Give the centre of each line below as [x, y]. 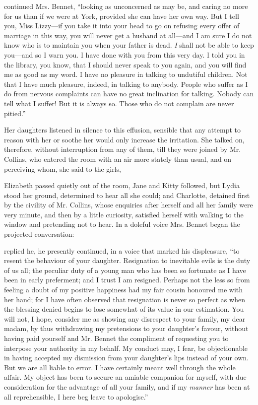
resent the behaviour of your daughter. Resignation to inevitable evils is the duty [127, 260]
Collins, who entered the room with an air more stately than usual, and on [118, 159]
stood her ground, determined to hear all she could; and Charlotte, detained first [127, 195]
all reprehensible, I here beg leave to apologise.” [76, 396]
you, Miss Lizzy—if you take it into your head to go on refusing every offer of [122, 26]
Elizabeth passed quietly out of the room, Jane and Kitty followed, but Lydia [122, 185]
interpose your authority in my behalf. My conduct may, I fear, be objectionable [126, 348]
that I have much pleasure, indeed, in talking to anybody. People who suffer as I [126, 84]
